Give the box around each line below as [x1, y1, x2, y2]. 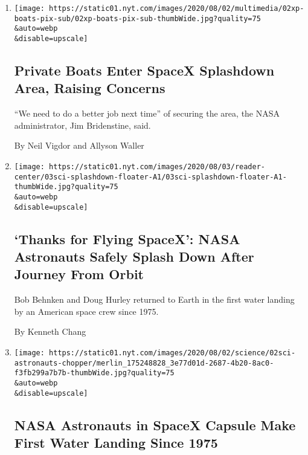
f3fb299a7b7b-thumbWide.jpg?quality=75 [14, 369, 175, 378]
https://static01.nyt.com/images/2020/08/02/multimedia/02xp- [49, 4, 304, 13]
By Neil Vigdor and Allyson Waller [14, 139, 144, 152]
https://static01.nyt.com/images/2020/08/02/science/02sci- [49, 349, 296, 358]
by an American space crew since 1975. [14, 305, 159, 317]
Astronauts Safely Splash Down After [14, 247, 254, 266]
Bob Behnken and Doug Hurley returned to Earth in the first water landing [14, 293, 295, 306]
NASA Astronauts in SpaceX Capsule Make [14, 415, 296, 434]
